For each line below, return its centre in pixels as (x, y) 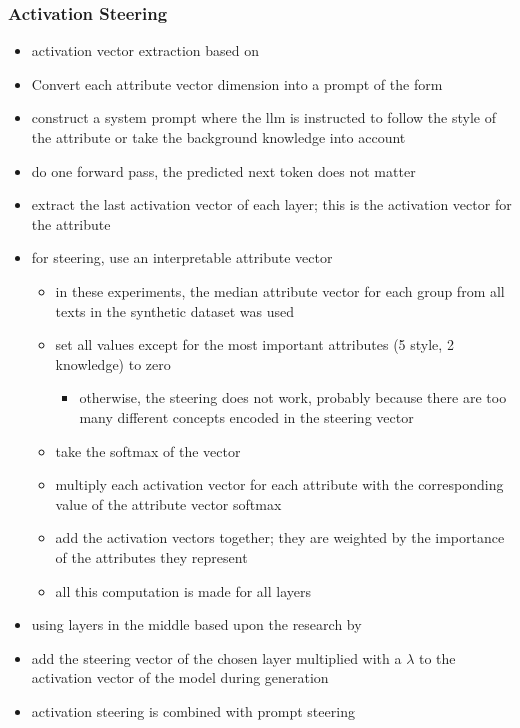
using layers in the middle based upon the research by (196, 624)
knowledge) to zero (113, 363)
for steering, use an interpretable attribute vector (182, 257)
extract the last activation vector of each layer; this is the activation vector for (271, 204)
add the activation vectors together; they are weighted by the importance (280, 537)
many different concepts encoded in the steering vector (246, 416)
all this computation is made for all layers (183, 590)
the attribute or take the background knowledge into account (218, 137)
